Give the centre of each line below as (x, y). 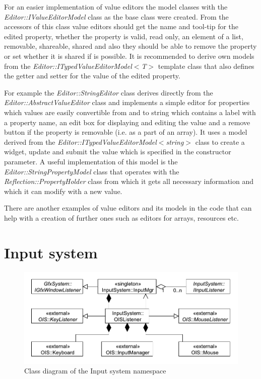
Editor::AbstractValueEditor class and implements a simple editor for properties (127, 102)
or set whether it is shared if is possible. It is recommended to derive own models (129, 56)
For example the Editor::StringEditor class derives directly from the (109, 92)
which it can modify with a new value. (63, 191)
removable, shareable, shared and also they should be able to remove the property (130, 46)
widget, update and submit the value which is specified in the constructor (118, 152)
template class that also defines (206, 66)
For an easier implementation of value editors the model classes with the (116, 7)
